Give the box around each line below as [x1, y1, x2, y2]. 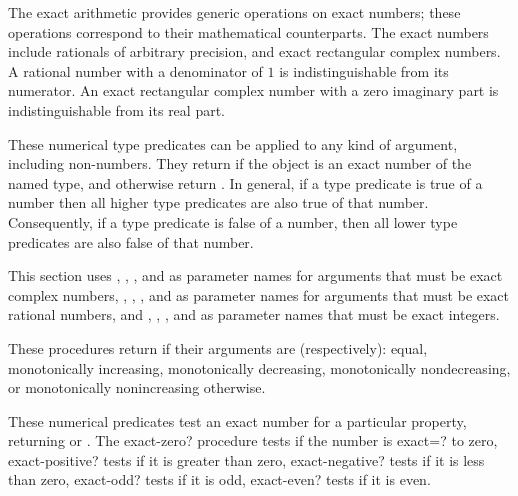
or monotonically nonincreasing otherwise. [8, 377, 266, 398]
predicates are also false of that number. [8, 231, 254, 252]
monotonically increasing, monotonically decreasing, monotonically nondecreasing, [8, 357, 511, 378]
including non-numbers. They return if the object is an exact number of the [8, 153, 472, 174]
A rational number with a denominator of [8, 60, 263, 81]
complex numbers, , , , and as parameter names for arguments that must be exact [8, 284, 510, 305]
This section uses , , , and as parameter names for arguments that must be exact [8, 265, 503, 286]
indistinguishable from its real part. [8, 99, 225, 120]
